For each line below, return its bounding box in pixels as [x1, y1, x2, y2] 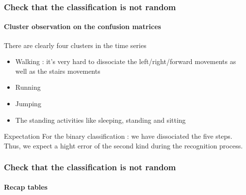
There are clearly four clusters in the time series [4, 40, 147, 50]
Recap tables [4, 181, 48, 192]
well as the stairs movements [15, 65, 100, 76]
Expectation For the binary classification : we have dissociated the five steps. [4, 131, 232, 141]
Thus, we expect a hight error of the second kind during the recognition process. [4, 140, 243, 150]
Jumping [15, 98, 41, 109]
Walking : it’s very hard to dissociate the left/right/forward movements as [15, 56, 236, 66]
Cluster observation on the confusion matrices [4, 21, 161, 32]
